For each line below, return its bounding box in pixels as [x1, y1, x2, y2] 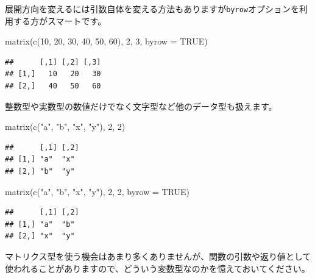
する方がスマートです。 [13, 14, 107, 27]
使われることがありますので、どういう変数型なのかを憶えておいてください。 [5, 262, 310, 274]
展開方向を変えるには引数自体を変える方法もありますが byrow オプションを [5, 2, 299, 15]
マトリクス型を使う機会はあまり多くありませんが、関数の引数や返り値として [5, 249, 311, 262]
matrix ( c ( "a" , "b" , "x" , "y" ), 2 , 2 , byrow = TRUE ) [5, 185, 190, 198]
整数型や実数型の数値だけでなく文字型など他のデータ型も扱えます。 [5, 99, 277, 112]
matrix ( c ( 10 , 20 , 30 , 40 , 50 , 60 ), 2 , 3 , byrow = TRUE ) [5, 35, 208, 48]
